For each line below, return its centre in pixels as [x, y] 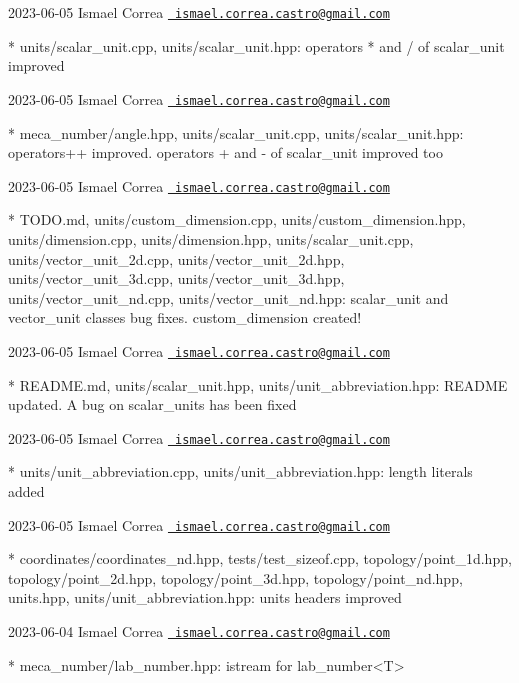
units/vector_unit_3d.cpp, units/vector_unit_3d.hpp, [176, 278]
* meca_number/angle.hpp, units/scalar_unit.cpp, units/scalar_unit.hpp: [236, 132]
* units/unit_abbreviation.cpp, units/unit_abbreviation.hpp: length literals [240, 471]
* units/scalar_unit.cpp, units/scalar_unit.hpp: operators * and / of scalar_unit [256, 45]
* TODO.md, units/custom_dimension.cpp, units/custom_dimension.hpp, [237, 219]
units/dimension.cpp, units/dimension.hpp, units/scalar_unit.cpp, [211, 238]
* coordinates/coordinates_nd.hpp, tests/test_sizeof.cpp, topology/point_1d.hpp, [260, 558]
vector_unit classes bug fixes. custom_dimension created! [185, 317]
